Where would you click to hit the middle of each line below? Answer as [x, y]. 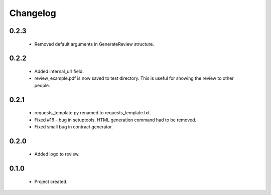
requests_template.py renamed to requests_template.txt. [93, 113]
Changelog [33, 13]
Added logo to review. [57, 154]
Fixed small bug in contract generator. [74, 127]
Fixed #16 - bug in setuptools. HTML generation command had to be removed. [115, 120]
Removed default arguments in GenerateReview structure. [94, 44]
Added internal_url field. [59, 71]
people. [42, 85]
